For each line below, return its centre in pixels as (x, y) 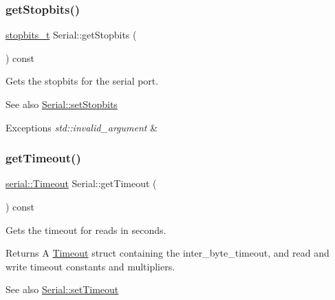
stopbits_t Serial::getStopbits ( (71, 35)
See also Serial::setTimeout (62, 289)
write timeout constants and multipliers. (90, 266)
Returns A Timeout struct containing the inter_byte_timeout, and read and (167, 253)
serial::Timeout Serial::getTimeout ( (81, 183)
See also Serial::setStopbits (62, 104)
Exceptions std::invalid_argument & (82, 127)
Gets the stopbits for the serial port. (82, 81)
